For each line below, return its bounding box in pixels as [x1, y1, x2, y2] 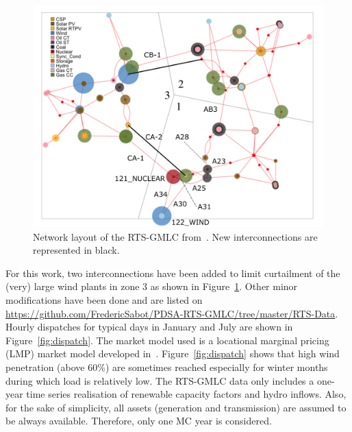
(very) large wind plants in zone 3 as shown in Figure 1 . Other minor [5, 279, 298, 293]
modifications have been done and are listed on [5, 292, 203, 307]
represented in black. [33, 243, 120, 257]
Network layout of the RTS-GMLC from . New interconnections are [33, 229, 318, 243]
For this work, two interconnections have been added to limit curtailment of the [5, 265, 340, 280]
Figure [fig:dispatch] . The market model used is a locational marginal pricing [5, 333, 329, 347]
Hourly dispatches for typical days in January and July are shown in [5, 320, 293, 334]
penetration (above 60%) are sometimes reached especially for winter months [5, 359, 328, 374]
